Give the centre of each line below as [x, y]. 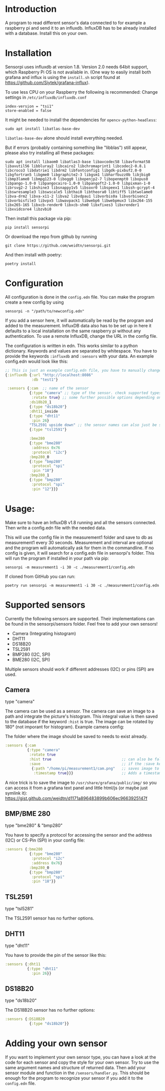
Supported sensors [45, 605]
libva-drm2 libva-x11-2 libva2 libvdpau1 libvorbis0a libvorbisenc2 [77, 196]
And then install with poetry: [34, 254]
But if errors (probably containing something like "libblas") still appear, [76, 147]
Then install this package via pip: [38, 218]
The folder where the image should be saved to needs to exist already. [76, 737]
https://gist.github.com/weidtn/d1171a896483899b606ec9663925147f [76, 798]
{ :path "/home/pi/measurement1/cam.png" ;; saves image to [95, 768]
